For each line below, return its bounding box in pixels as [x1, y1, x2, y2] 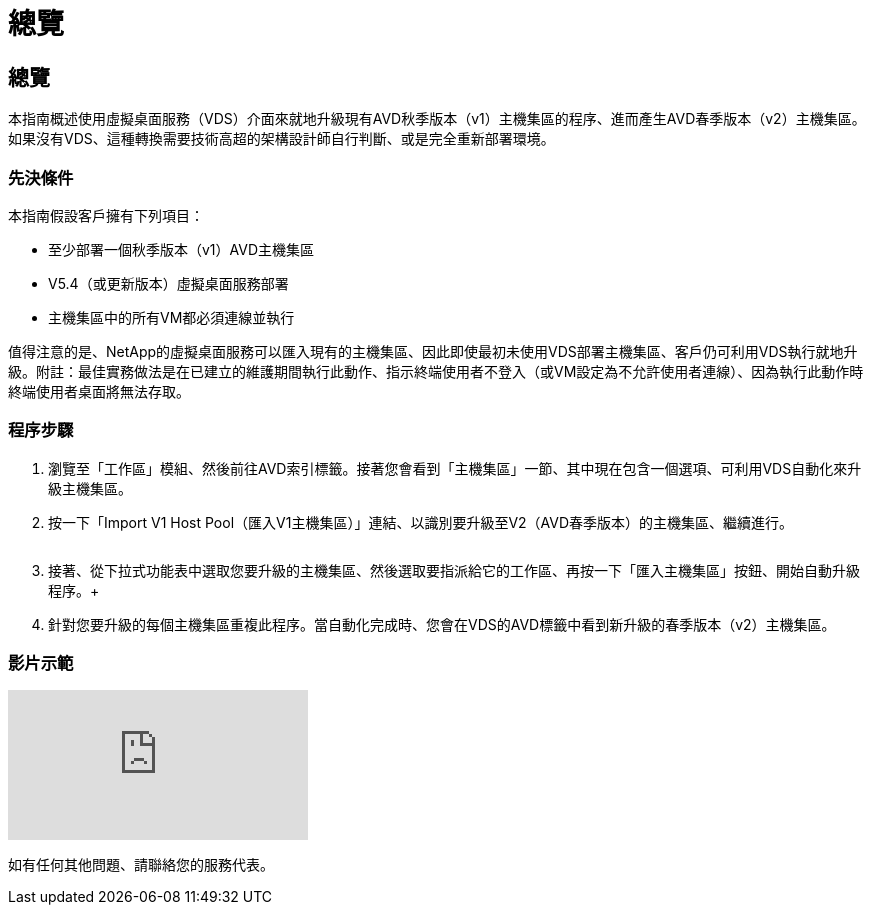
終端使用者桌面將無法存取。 [8, 382, 190, 400]
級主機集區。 [48, 479, 132, 497]
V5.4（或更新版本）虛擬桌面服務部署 [48, 274, 289, 292]
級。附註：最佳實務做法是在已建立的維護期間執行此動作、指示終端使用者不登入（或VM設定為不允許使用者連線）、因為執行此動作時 [8, 362, 864, 380]
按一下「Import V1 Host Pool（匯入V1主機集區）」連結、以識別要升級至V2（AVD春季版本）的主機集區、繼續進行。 [48, 513, 794, 531]
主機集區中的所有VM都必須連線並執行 [48, 308, 295, 326]
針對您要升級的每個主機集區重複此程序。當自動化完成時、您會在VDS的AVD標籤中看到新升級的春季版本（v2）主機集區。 [48, 615, 836, 633]
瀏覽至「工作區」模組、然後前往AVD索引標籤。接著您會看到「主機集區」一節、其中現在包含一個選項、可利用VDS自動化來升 [48, 459, 862, 477]
